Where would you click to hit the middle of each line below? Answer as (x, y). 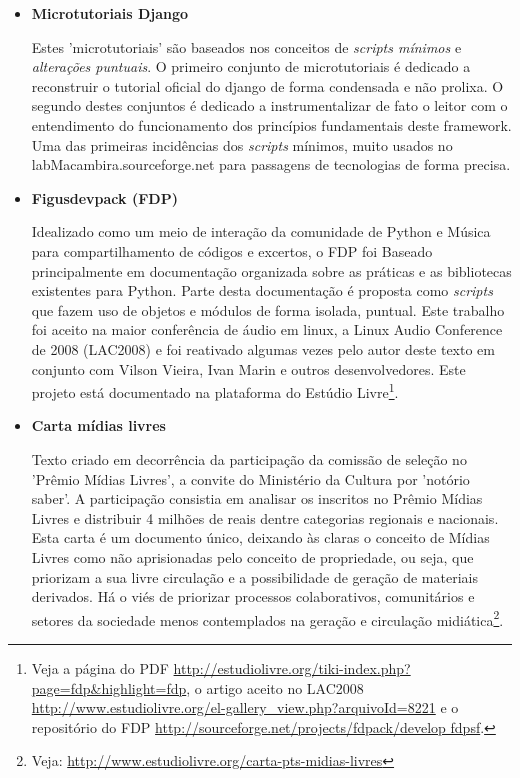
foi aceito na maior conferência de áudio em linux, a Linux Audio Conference (267, 329)
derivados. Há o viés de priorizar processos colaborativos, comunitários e (253, 596)
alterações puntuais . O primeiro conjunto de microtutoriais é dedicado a (251, 66)
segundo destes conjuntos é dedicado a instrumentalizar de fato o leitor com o (269, 105)
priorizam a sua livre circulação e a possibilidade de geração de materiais (254, 576)
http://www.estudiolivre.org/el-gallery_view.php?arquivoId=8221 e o (245, 707)
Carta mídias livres (98, 425)
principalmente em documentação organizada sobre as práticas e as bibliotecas (271, 270)
